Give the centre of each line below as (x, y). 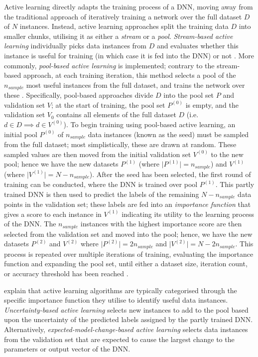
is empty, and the (212, 104)
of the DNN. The (30, 224)
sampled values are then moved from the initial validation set (98, 154)
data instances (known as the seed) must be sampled (168, 134)
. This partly (235, 184)
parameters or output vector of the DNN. (67, 349)
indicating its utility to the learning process (188, 214)
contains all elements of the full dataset (116, 114)
